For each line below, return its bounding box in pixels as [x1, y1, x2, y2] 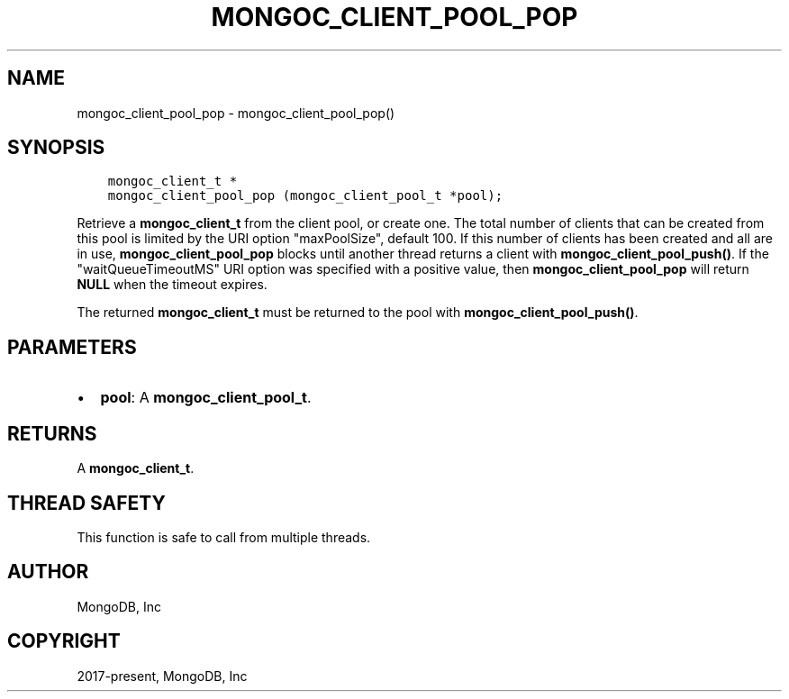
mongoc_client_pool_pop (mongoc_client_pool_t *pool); [107, 188, 503, 204]
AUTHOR [7, 560, 89, 584]
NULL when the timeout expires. [77, 277, 268, 293]
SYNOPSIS [7, 136, 105, 159]
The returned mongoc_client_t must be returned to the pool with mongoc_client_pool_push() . [77, 304, 639, 321]
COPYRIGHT [7, 630, 121, 653]
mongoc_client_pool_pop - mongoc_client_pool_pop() [77, 104, 395, 121]
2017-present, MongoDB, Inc [77, 667, 248, 684]
